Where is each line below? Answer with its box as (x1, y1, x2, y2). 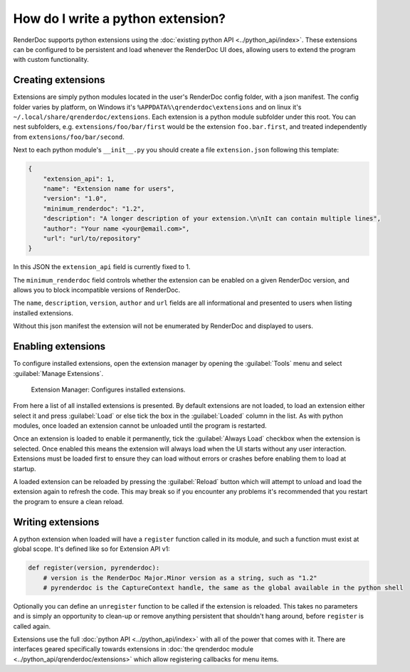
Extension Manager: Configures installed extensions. (31, 385, 186, 394)
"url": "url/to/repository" (43, 234, 142, 242)
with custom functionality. (13, 56, 89, 64)
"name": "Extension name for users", (43, 184, 175, 192)
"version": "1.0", (43, 194, 107, 203)
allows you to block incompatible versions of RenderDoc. (13, 285, 181, 295)
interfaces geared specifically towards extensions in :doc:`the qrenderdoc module (13, 645, 254, 653)
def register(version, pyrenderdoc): (28, 564, 160, 572)
